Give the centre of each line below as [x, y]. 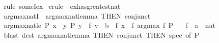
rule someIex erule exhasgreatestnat [62, 6]
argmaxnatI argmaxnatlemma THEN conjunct [77, 15]
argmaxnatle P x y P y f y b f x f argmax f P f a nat [109, 25]
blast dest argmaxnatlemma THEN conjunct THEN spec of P [101, 34]
